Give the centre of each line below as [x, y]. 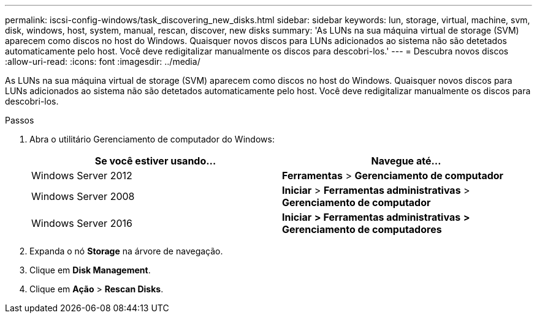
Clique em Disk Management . [90, 270]
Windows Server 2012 [82, 176]
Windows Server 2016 [82, 223]
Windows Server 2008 [83, 196]
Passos [20, 120]
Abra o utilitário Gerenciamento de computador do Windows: [152, 139]
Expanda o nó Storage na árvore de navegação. [126, 251]
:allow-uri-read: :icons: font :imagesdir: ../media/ [103, 61]
